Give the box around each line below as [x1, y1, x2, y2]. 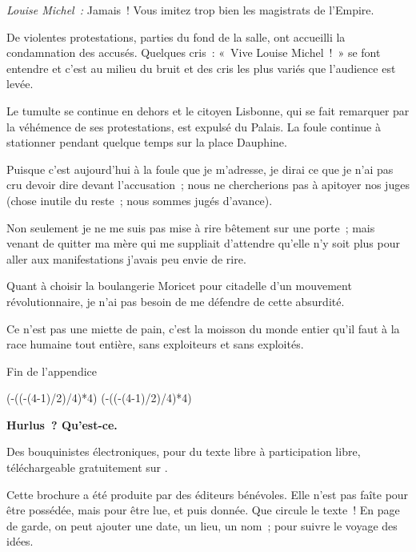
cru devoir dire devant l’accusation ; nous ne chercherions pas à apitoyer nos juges [6, 176, 410, 193]
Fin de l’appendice [6, 362, 97, 379]
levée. [6, 75, 34, 92]
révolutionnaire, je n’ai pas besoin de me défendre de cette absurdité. [6, 292, 345, 309]
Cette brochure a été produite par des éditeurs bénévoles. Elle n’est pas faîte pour [6, 486, 409, 502]
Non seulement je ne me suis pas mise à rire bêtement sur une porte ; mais [6, 219, 375, 236]
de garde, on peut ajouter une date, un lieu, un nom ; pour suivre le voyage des [6, 517, 398, 534]
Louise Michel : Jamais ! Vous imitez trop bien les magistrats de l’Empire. [6, 2, 374, 18]
